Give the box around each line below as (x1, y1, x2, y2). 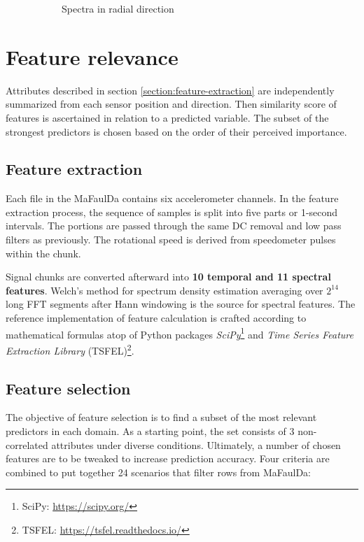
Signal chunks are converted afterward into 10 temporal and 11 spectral (6, 269, 331, 284)
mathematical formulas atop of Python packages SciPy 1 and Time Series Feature (6, 325, 353, 341)
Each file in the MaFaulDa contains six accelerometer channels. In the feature (6, 191, 339, 206)
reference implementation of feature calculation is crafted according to (6, 311, 307, 325)
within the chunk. (6, 245, 81, 260)
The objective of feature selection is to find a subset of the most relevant (6, 410, 317, 425)
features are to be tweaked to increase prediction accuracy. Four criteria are (6, 451, 330, 466)
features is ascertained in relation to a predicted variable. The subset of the (6, 110, 329, 124)
